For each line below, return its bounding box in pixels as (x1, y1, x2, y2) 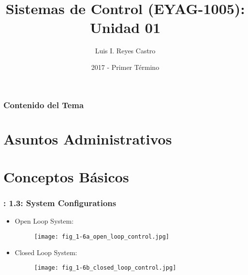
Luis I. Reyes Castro (95, 46, 156, 56)
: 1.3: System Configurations (3, 197, 117, 209)
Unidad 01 (90, 17, 160, 37)
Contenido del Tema (3, 98, 84, 111)
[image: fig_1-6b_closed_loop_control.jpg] (34, 264, 176, 272)
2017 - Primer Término (91, 62, 160, 72)
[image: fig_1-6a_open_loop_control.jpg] (34, 233, 169, 240)
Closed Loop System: (15, 247, 77, 257)
